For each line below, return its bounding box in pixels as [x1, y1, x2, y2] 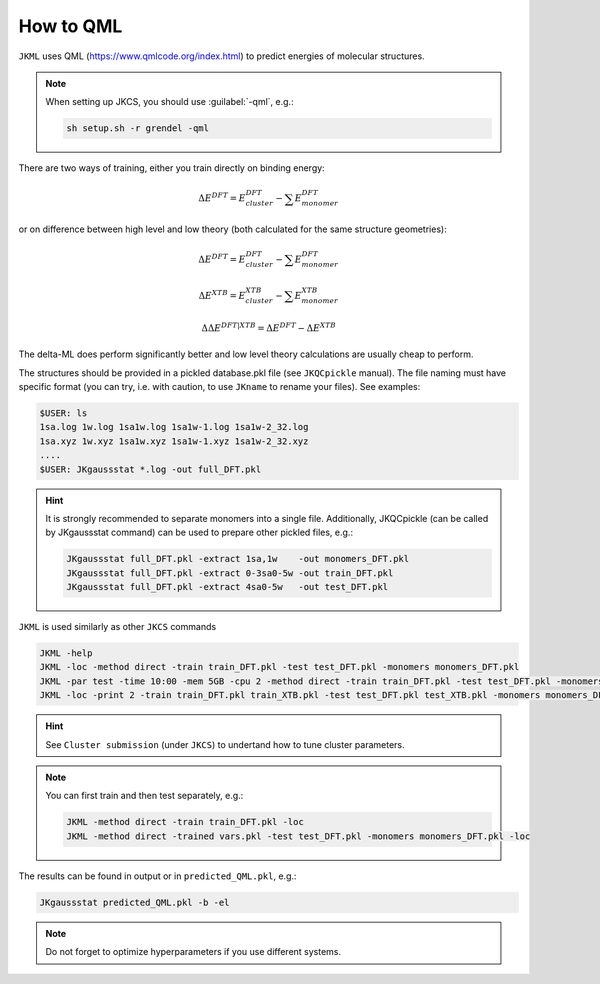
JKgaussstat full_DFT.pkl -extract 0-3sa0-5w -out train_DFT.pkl [66, 567, 394, 579]
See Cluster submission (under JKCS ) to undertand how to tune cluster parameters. [45, 738, 405, 750]
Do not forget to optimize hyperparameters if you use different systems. [45, 946, 342, 958]
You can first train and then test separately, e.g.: [45, 790, 244, 802]
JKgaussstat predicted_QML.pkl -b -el [39, 896, 230, 908]
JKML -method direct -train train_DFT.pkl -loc [66, 816, 304, 828]
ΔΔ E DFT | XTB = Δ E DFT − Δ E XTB [201, 321, 337, 334]
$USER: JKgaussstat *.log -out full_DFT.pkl [39, 463, 262, 475]
